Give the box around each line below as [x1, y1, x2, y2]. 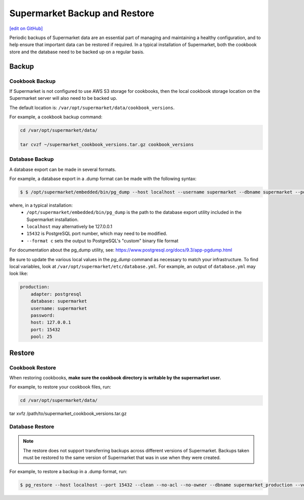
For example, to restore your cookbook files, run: [9, 384, 111, 390]
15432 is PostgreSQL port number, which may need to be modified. [26, 231, 167, 237]
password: [30, 312, 55, 318]
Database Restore [9, 423, 54, 431]
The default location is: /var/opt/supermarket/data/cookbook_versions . [9, 104, 175, 111]
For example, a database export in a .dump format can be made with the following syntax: [9, 175, 197, 182]
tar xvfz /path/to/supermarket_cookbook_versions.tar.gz [9, 411, 127, 417]
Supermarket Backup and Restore [9, 8, 155, 19]
